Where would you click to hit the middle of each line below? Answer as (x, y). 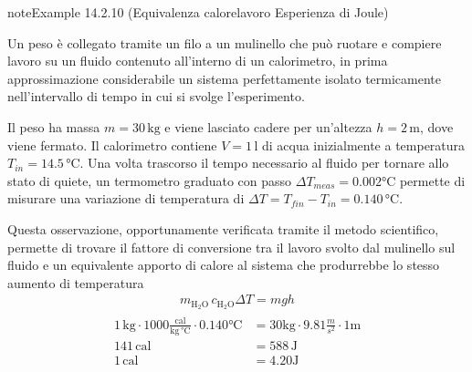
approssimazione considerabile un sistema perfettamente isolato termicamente (225, 78)
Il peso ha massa (54, 126)
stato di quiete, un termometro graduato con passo (150, 180)
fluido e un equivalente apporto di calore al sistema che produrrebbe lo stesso (224, 265)
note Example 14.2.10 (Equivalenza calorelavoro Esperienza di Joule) (198, 12)
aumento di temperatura (76, 282)
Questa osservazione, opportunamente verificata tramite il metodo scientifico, (223, 228)
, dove (436, 126)
